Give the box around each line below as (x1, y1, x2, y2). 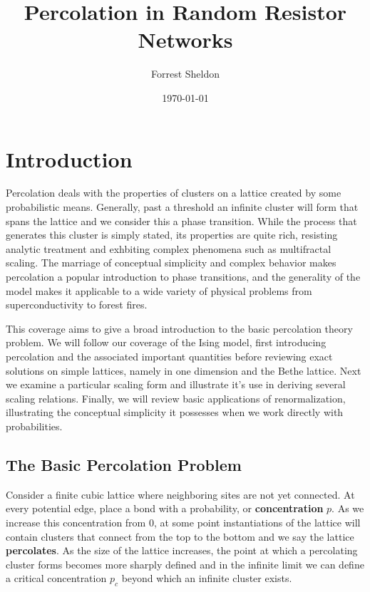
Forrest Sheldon (150, 66, 220, 81)
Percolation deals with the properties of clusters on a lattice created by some (6, 185, 341, 200)
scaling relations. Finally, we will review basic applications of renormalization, (6, 390, 346, 405)
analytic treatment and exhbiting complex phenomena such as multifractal (6, 241, 332, 256)
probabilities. (6, 418, 63, 433)
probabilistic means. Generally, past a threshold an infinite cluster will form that (6, 199, 359, 214)
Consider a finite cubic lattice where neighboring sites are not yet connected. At (6, 487, 355, 502)
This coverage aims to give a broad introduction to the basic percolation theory (6, 321, 353, 336)
